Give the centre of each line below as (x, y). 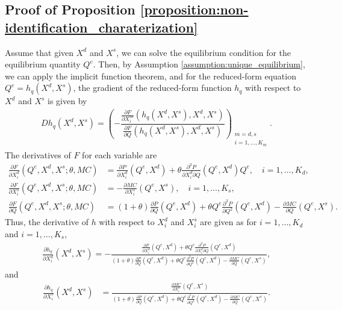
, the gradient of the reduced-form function (152, 88)
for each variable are (120, 154)
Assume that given (39, 52)
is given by (67, 101)
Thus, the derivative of (47, 222)
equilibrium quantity (43, 64)
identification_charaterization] (101, 27)
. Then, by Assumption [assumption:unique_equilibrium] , (199, 64)
